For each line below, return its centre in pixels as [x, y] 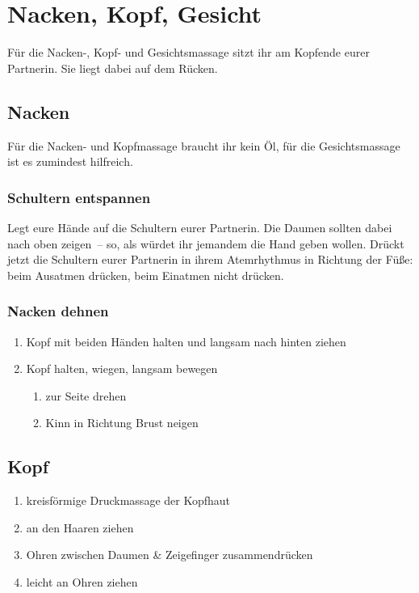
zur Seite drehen [86, 395]
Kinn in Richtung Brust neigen [122, 423]
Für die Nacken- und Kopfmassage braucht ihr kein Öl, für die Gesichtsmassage [204, 145]
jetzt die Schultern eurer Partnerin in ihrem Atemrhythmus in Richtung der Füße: [210, 259]
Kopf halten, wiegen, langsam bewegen [122, 369]
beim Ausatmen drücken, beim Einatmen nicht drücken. [146, 275]
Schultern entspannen [79, 197]
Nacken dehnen [58, 311]
